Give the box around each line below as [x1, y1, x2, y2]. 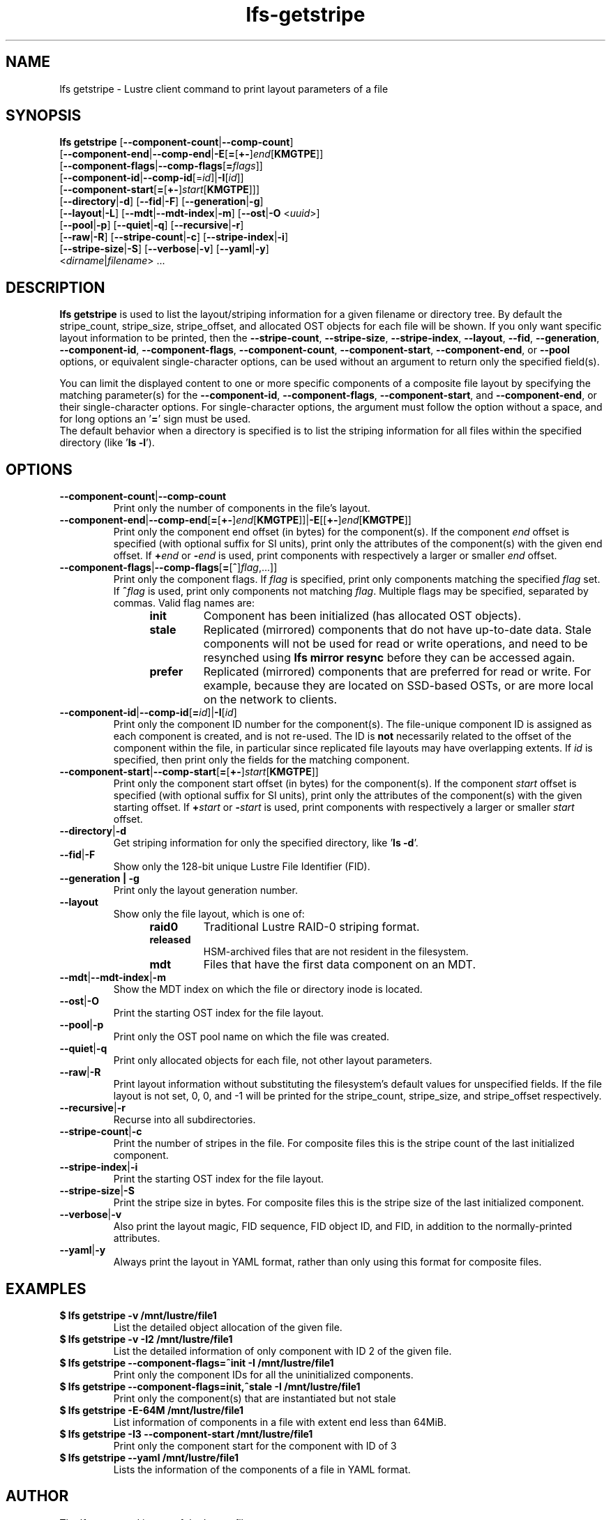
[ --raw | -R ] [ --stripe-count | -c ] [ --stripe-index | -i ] [59, 231, 288, 243]
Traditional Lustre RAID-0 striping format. [203, 920, 420, 934]
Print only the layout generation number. [113, 884, 298, 897]
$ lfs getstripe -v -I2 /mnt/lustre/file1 [59, 1332, 233, 1345]
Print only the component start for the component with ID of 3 [113, 1439, 397, 1452]
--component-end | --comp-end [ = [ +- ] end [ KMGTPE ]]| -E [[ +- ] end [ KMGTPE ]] [59, 514, 412, 526]
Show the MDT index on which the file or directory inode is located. [113, 983, 423, 996]
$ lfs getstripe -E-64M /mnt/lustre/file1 [59, 1404, 244, 1416]
